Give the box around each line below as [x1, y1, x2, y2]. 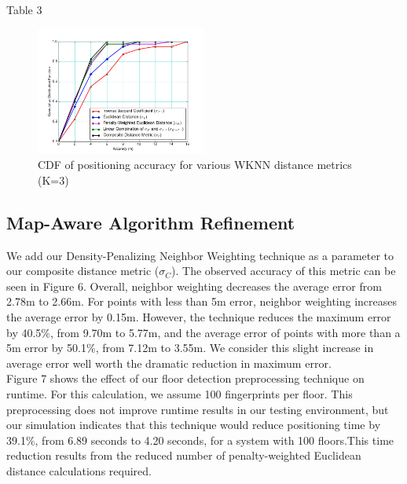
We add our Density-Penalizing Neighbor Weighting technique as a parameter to [6, 247, 394, 263]
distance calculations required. [6, 462, 152, 478]
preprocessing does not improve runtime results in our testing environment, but [6, 401, 389, 417]
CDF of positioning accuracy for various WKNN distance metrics [38, 156, 352, 173]
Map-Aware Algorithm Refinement [6, 210, 295, 234]
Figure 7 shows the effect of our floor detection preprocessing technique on [6, 370, 365, 387]
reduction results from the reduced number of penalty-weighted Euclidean [6, 447, 361, 464]
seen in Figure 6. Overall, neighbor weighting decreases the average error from [6, 277, 382, 294]
